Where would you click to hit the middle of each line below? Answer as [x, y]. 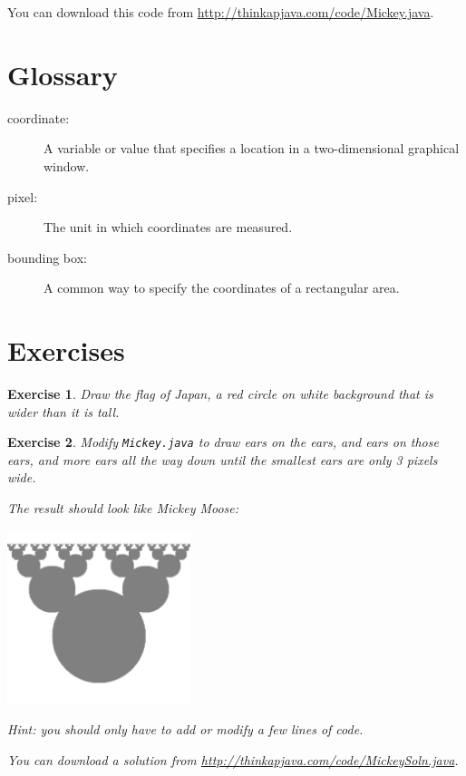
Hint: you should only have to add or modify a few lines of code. [185, 729]
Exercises [66, 350]
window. [67, 165]
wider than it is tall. [63, 411]
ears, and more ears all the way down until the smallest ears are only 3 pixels [223, 459]
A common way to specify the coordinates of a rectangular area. [222, 288]
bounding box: [47, 257]
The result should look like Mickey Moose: [123, 508]
